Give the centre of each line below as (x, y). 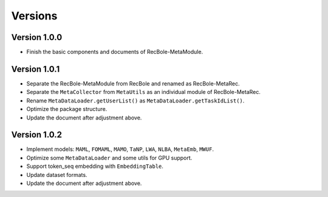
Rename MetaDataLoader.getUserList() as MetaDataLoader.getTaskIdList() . (135, 101)
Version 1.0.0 (37, 37)
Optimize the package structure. (67, 109)
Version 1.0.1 (36, 69)
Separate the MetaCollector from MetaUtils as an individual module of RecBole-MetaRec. (144, 92)
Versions (34, 16)
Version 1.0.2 (37, 135)
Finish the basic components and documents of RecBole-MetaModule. (115, 52)
